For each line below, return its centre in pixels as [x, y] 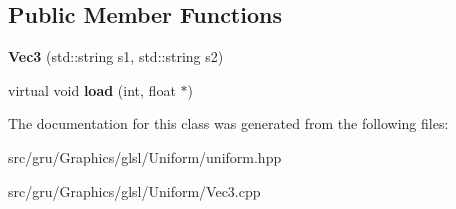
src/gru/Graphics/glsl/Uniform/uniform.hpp [145, 156]
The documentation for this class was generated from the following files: [228, 123]
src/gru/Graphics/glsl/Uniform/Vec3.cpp [134, 190]
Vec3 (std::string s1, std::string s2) [116, 56]
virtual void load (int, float [92, 89]
